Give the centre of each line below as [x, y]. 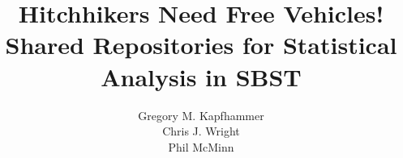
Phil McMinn [201, 146]
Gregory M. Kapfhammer [201, 115]
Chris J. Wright [201, 131]
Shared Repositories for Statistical [201, 45]
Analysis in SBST [201, 76]
